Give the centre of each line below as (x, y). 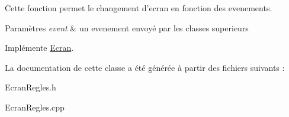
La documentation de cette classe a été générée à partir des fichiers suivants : (145, 67)
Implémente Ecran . (39, 48)
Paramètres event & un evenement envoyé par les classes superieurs (127, 27)
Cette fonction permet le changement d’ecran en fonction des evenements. (139, 8)
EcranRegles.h (30, 87)
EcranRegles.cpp (35, 107)
